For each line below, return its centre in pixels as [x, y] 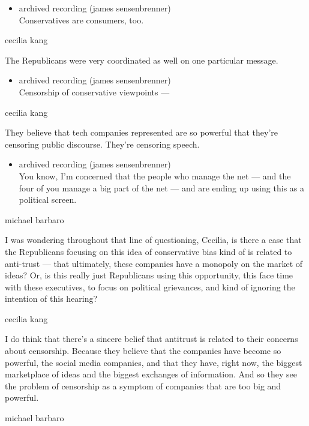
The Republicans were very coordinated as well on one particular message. [142, 60]
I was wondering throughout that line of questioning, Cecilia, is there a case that [153, 240]
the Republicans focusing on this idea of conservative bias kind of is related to [148, 251]
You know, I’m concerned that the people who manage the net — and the [155, 175]
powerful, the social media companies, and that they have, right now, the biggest [154, 362]
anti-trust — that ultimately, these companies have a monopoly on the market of [154, 263]
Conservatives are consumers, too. [81, 19]
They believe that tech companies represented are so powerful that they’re [141, 132]
